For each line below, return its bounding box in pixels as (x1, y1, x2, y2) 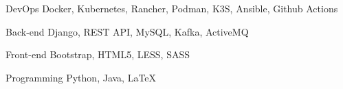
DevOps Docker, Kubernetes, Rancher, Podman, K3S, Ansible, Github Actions (5, 1, 338, 15)
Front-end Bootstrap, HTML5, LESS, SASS (5, 47, 190, 62)
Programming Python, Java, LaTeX (5, 70, 157, 84)
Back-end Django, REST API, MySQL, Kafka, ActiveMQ (5, 24, 249, 38)
